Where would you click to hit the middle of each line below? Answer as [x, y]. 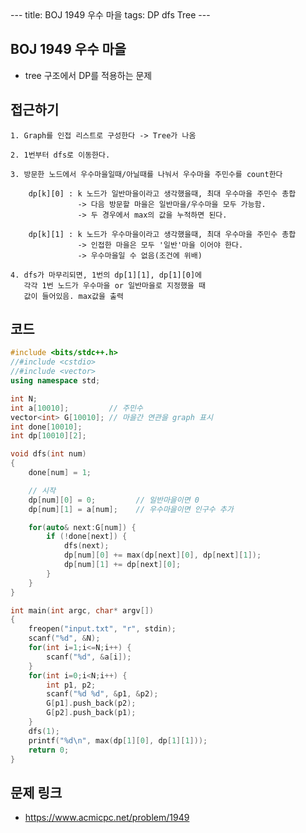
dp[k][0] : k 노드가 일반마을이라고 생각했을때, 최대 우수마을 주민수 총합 [162, 193]
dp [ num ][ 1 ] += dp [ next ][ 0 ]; [122, 565]
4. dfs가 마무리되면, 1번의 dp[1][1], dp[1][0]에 [106, 275]
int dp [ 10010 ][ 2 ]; [48, 436]
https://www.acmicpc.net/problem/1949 [107, 818]
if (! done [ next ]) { [87, 537]
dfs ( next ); [86, 546]
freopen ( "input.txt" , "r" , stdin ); [102, 629]
